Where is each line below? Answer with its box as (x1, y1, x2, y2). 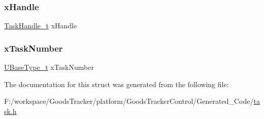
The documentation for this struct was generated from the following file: (4, 78, 229, 89)
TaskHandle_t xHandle (4, 20, 77, 31)
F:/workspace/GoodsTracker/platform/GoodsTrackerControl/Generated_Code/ (4, 96, 254, 106)
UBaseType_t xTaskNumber (4, 62, 94, 72)
